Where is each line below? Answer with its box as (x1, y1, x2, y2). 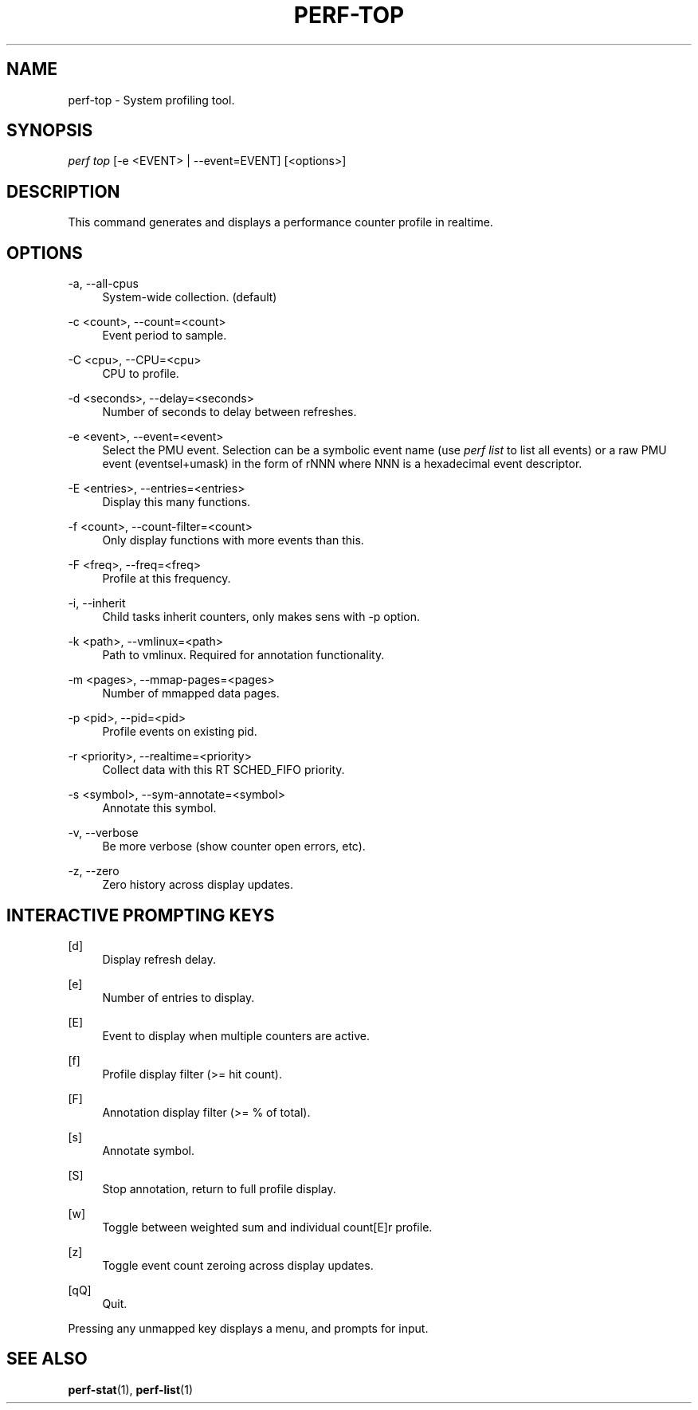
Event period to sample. (102, 328, 227, 343)
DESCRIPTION (6, 181, 120, 202)
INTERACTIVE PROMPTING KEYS (6, 905, 275, 925)
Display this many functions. (102, 495, 251, 509)
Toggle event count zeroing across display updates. (102, 1258, 374, 1272)
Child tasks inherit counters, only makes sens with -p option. (102, 610, 420, 624)
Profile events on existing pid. (102, 725, 257, 739)
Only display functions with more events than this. (102, 533, 364, 548)
